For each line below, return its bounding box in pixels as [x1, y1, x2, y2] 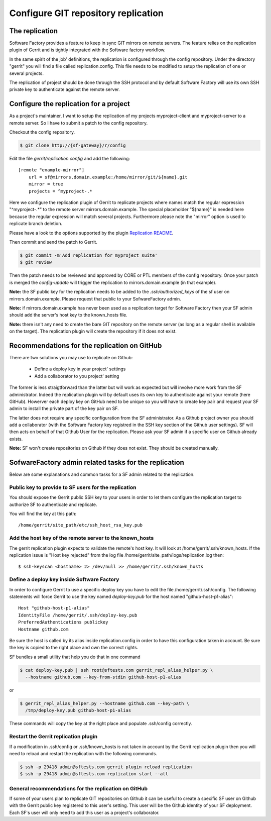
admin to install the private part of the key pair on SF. [9, 405, 119, 412]
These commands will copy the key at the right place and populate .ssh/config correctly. [9, 721, 192, 727]
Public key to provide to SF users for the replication [9, 484, 137, 491]
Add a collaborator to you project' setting [34, 373, 119, 379]
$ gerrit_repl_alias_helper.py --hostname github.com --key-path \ [20, 701, 190, 706]
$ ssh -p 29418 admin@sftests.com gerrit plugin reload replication [20, 764, 192, 770]
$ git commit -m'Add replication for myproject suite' [20, 252, 158, 258]
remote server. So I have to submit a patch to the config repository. [9, 120, 148, 126]
